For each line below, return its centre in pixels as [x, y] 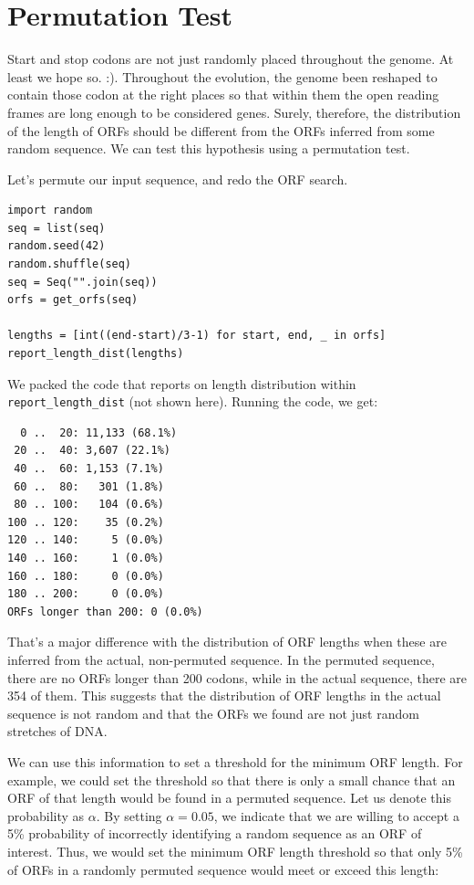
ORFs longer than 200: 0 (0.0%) [105, 611]
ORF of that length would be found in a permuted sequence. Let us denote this [229, 798]
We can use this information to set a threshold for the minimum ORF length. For [235, 761]
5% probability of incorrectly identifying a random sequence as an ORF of [215, 833]
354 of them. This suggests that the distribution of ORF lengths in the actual [224, 695]
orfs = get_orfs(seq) [73, 300]
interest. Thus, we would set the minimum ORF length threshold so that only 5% [235, 851]
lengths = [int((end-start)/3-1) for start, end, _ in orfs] [197, 336]
